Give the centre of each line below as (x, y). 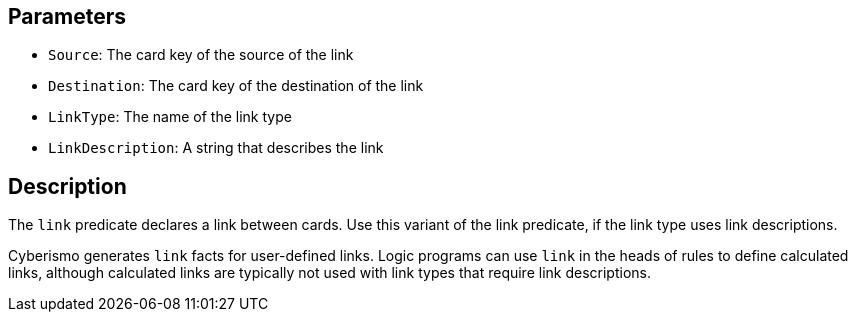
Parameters (67, 16)
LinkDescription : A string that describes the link (216, 148)
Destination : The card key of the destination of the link (236, 86)
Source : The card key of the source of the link (201, 55)
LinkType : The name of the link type (170, 117)
